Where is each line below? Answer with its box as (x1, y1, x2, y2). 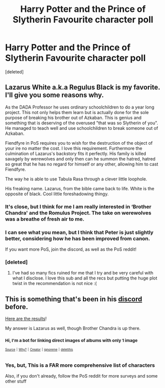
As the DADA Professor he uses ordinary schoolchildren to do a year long (5, 104, 155, 110)
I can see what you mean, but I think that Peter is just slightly (5, 229, 154, 236)
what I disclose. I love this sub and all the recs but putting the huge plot (12, 275, 158, 281)
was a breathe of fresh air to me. (5, 216, 85, 222)
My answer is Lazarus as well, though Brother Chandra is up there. (5, 326, 141, 332)
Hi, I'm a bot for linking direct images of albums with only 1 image (5, 338, 138, 343)
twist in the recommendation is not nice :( (12, 280, 97, 286)
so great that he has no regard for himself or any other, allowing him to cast (5, 161, 159, 167)
